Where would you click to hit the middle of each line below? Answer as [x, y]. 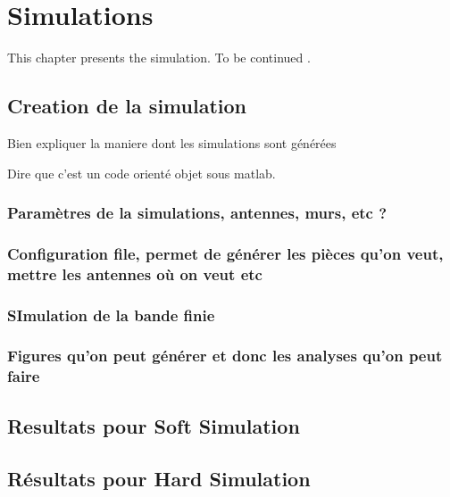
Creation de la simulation [127, 106]
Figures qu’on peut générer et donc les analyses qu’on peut [225, 356]
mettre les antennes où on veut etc [135, 273]
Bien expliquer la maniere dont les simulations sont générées [172, 142]
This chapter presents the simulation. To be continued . [159, 58]
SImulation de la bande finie [111, 315]
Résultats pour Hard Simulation [159, 478]
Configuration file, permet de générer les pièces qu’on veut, [225, 253]
